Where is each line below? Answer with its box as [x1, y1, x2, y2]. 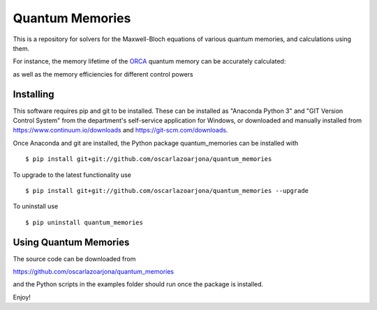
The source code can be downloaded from [13, 254, 136, 263]
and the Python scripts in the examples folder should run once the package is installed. [13, 280, 264, 288]
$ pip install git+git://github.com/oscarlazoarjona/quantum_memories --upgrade [25, 187, 309, 194]
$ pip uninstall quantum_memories [25, 218, 143, 226]
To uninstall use [13, 202, 59, 210]
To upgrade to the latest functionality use [13, 171, 132, 179]
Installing [13, 88, 55, 100]
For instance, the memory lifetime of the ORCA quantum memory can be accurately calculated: [13, 57, 286, 65]
